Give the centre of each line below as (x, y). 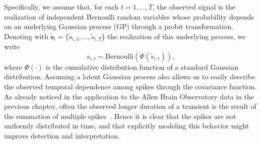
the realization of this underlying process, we (177, 36)
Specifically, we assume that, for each (61, 7)
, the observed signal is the (194, 7)
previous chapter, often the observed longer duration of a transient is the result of (130, 106)
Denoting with (26, 36)
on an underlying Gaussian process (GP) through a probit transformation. (119, 26)
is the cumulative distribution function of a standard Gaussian (142, 66)
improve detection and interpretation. (62, 135)
